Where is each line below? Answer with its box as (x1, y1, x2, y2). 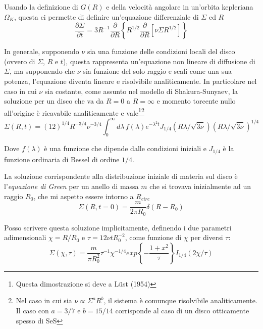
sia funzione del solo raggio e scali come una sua (83, 66, 232, 76)
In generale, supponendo (4, 46, 79, 57)
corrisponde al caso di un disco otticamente (115, 305, 249, 316)
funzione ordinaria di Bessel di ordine (4, 154, 120, 164)
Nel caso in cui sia (16, 295, 72, 306)
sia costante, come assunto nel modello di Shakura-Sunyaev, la (44, 85, 238, 96)
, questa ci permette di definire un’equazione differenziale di (14, 11, 199, 22)
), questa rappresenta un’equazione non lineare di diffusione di (63, 56, 255, 66)
